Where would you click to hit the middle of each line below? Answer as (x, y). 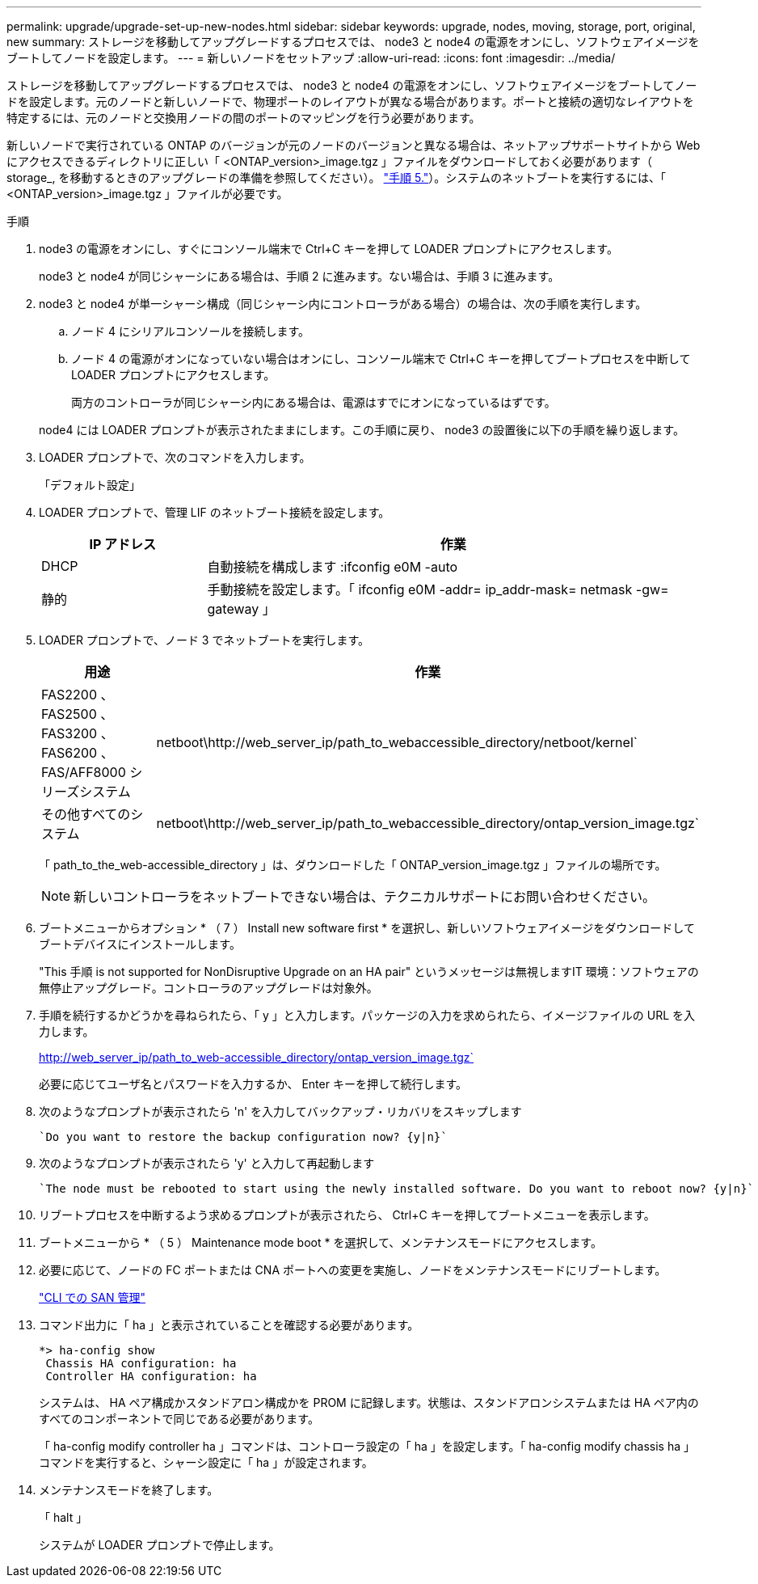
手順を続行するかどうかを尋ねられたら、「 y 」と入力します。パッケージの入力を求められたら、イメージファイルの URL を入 (367, 1015)
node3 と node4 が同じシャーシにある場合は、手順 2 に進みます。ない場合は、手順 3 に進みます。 (299, 276)
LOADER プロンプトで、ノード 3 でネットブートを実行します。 (204, 640)
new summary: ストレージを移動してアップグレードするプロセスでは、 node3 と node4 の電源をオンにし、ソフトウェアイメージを (353, 42)
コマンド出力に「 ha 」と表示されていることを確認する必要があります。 (229, 1325)
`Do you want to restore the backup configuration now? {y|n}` (243, 1137)
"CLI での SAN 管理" (92, 1297)
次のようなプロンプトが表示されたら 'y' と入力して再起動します (207, 1163)
